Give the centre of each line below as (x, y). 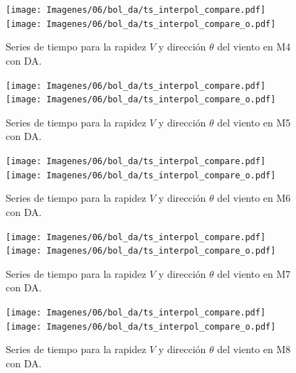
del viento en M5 (254, 122)
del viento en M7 (254, 273)
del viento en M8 (254, 349)
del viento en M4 (254, 47)
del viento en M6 (254, 198)
